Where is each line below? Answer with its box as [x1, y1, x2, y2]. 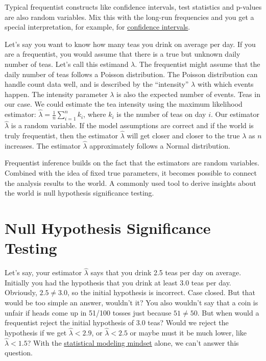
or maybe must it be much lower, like [130, 327, 247, 338]
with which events [197, 79, 254, 89]
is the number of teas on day [116, 109, 206, 119]
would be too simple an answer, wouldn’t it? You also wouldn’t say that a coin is [5, 297, 258, 308]
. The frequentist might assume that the [135, 58, 260, 69]
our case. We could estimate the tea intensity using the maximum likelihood [5, 99, 243, 109]
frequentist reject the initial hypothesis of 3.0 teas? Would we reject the [5, 317, 229, 328]
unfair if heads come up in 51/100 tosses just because [5, 307, 172, 318]
